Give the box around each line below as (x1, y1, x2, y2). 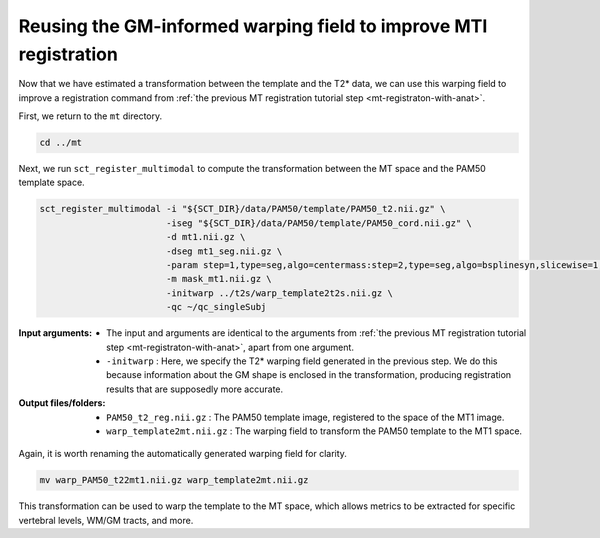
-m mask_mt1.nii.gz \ (165, 273, 272, 285)
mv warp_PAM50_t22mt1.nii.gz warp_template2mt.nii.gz (39, 475, 309, 486)
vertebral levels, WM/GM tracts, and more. (18, 514, 194, 526)
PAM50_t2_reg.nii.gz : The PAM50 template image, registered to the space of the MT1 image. (106, 411, 505, 423)
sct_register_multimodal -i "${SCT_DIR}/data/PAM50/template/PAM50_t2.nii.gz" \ (39, 203, 446, 215)
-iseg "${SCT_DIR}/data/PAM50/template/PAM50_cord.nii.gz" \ (165, 217, 472, 229)
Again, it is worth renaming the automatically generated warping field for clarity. (18, 448, 347, 460)
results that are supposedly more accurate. (106, 383, 284, 395)
